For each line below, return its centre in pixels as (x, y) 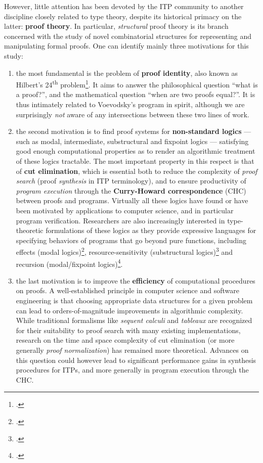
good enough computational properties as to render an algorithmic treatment (136, 151)
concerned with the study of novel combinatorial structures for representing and (128, 36)
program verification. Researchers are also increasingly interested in (120, 220)
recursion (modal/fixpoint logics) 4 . (69, 263)
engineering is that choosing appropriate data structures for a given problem (134, 300)
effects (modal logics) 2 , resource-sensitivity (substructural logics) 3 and (124, 251)
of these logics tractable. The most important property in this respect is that (135, 160)
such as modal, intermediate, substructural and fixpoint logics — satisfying (132, 141)
